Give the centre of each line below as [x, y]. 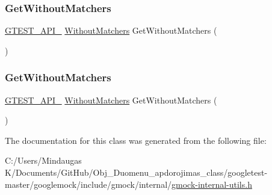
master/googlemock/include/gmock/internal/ [88, 184]
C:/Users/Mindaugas [43, 160]
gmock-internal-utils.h [212, 184]
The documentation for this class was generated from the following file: [136, 140]
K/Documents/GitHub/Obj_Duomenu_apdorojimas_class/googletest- [136, 172]
